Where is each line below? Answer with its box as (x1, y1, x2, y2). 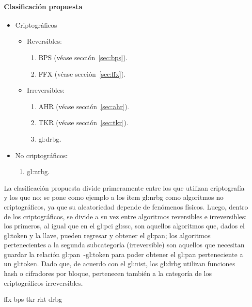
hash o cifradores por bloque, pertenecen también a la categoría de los (4, 268, 212, 278)
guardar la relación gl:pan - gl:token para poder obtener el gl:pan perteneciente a (4, 249, 243, 259)
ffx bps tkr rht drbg (4, 294, 63, 304)
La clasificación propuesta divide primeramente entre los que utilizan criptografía (4, 182, 245, 193)
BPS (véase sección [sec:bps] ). (38, 52, 128, 62)
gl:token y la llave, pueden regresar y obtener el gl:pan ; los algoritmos (4, 230, 211, 240)
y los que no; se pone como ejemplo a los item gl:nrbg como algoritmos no (4, 192, 224, 202)
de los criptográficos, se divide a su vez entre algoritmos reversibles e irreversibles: (4, 211, 247, 221)
